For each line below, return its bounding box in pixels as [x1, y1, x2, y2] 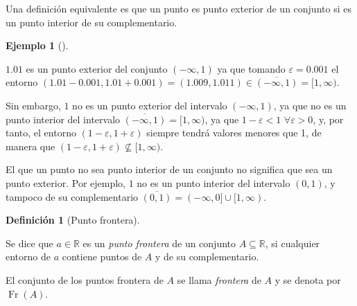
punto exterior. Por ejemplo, [6, 175, 125, 190]
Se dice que [6, 235, 53, 250]
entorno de [6, 249, 51, 264]
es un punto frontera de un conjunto [82, 235, 236, 250]
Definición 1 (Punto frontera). [6, 213, 140, 227]
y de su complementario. [155, 249, 259, 264]
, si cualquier [265, 235, 320, 250]
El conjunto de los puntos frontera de [6, 272, 164, 287]
